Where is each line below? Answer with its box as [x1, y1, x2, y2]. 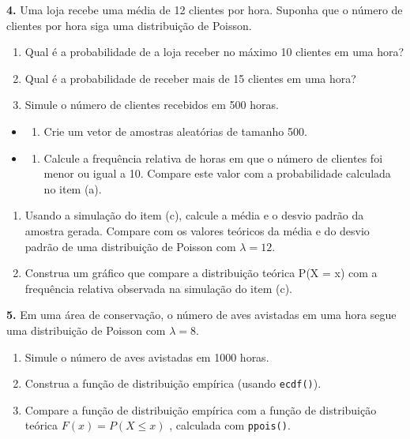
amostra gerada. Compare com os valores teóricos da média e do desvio [24, 222, 370, 238]
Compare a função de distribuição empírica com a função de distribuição [24, 401, 377, 418]
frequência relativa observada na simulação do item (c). [24, 280, 292, 296]
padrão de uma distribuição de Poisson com [24, 238, 236, 254]
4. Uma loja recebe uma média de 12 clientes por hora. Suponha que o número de [6, 2, 403, 17]
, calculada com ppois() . [169, 417, 291, 433]
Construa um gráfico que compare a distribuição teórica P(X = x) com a [24, 265, 378, 281]
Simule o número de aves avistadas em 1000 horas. [24, 348, 269, 365]
